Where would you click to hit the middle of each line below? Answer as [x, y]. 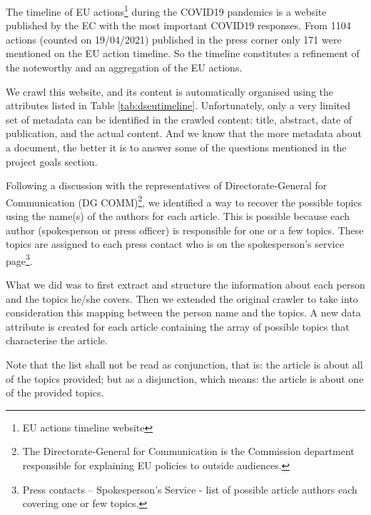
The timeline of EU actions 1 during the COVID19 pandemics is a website [166, 10]
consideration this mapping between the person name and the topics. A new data [183, 312]
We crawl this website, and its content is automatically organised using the [170, 91]
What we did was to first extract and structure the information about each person [185, 285]
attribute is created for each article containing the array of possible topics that [178, 326]
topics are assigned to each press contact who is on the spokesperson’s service [175, 244]
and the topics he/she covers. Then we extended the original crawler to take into [182, 298]
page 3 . [19, 259]
